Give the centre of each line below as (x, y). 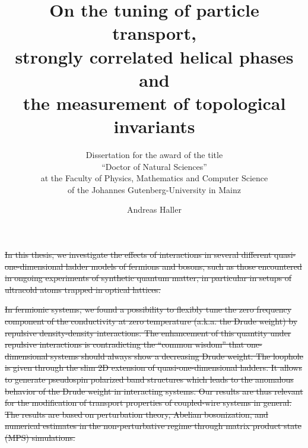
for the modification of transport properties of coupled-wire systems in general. (148, 403)
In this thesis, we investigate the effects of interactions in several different (138, 255)
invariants (154, 126)
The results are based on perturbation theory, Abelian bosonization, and (136, 414)
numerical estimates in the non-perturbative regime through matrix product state (153, 426)
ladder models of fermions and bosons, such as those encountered (184, 266)
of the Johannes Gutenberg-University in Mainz (154, 189)
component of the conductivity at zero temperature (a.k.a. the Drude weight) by (151, 321)
